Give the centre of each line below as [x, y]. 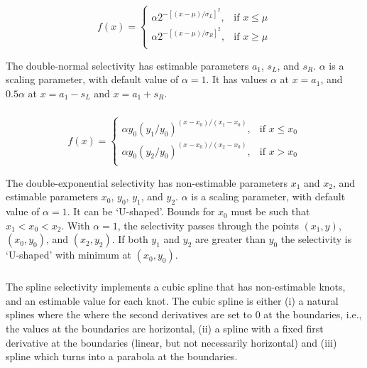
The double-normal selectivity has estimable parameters [127, 65]
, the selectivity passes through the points [208, 225]
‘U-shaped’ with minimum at [69, 255]
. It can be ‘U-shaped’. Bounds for [141, 211]
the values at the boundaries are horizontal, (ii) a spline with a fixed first [165, 329]
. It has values [237, 79]
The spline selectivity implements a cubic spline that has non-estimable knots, [176, 287]
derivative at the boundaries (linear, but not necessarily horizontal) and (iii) [171, 342]
